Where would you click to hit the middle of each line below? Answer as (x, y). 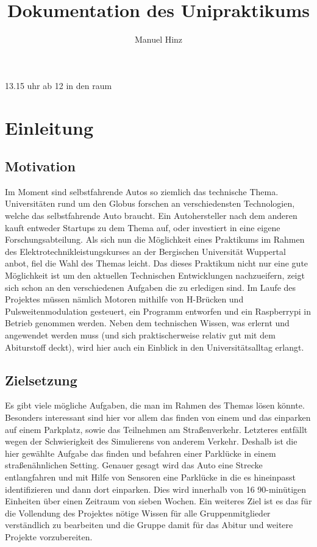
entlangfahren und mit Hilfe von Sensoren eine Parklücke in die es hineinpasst (151, 477)
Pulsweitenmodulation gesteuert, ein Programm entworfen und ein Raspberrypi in (158, 311)
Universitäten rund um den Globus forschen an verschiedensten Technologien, (150, 203)
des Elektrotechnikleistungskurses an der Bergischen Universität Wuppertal (145, 251)
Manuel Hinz (158, 39)
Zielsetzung (41, 380)
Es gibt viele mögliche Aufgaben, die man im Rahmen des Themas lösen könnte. (155, 405)
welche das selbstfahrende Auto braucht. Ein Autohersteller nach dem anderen (151, 216)
